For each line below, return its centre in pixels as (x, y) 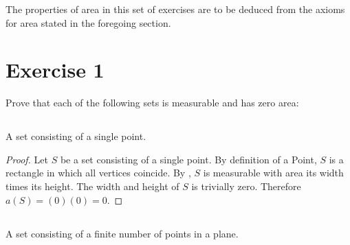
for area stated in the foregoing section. (88, 22)
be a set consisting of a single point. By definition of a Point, (188, 159)
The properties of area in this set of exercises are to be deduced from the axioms (175, 9)
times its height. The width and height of (92, 186)
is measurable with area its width (273, 173)
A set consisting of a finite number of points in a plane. (122, 233)
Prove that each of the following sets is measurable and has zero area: (152, 103)
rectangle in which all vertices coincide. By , (98, 173)
